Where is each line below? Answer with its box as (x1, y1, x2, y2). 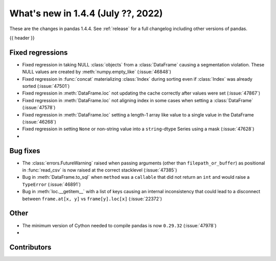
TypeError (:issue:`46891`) (22, 181, 81, 187)
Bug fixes (9, 146, 40, 155)
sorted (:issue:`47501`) (22, 83, 70, 89)
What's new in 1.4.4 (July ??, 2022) (9, 8, 163, 19)
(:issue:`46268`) (22, 118, 56, 125)
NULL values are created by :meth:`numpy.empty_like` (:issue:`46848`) (22, 69, 171, 75)
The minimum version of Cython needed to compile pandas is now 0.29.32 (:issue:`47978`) (22, 222, 217, 228)
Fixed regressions (9, 48, 68, 57)
